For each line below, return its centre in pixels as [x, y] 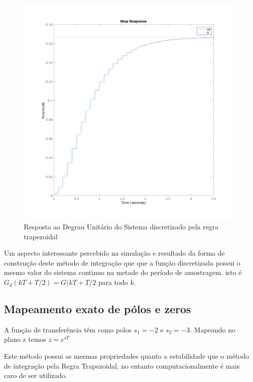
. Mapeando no [213, 329]
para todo [113, 282]
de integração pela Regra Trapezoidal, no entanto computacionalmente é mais [122, 365]
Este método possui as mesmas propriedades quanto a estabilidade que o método [126, 356]
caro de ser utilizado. [36, 375]
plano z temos [25, 339]
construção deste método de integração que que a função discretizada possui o [122, 262]
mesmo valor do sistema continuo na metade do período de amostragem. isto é [123, 272]
